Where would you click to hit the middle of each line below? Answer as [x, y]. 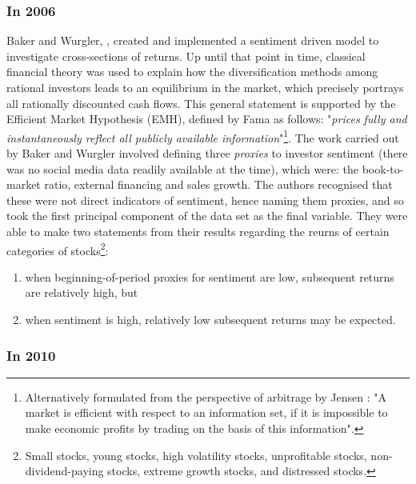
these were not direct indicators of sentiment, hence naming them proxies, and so [205, 200]
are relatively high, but [82, 292]
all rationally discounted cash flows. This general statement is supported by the [201, 103]
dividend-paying [64, 471]
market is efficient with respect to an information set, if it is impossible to [206, 412]
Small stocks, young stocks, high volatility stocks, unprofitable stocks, [196, 455]
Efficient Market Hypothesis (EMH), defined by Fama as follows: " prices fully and [207, 119]
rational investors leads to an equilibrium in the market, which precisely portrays [205, 87]
